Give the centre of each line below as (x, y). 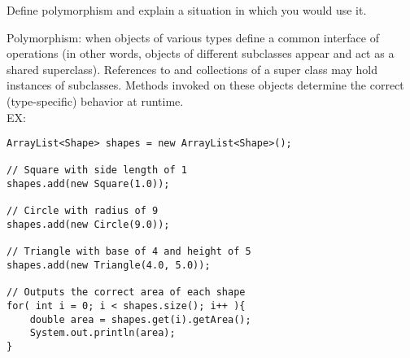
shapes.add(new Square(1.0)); (88, 184)
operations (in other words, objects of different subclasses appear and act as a (201, 53)
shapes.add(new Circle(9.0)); (88, 225)
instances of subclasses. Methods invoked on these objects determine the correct (205, 85)
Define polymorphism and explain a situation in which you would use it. (187, 10)
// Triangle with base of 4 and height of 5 (129, 252)
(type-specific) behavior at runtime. (95, 100)
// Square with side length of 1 (97, 170)
